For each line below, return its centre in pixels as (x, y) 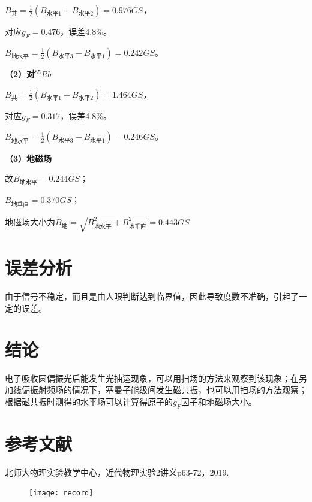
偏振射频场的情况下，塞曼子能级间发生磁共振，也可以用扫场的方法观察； (164, 390)
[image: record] (61, 493)
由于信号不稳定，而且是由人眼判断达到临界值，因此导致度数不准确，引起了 (152, 296)
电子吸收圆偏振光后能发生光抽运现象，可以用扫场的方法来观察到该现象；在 (152, 378)
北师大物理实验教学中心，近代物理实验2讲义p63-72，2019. (117, 472)
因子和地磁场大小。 (219, 401)
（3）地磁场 (28, 158)
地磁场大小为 (30, 221)
